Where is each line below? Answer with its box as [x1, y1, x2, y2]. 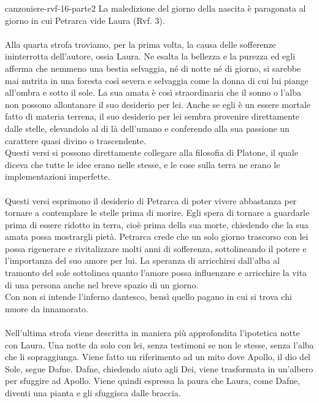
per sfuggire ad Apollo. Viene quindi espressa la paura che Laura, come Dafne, [5, 374, 301, 387]
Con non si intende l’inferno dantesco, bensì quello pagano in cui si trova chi [5, 290, 292, 303]
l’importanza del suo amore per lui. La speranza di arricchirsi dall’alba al [5, 254, 280, 267]
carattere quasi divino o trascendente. [5, 134, 147, 147]
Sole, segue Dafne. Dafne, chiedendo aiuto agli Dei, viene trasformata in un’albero [5, 362, 313, 375]
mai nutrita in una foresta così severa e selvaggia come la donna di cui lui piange [5, 74, 309, 86]
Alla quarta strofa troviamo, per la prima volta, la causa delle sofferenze [5, 37, 276, 50]
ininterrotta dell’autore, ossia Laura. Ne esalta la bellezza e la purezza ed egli [5, 50, 296, 63]
